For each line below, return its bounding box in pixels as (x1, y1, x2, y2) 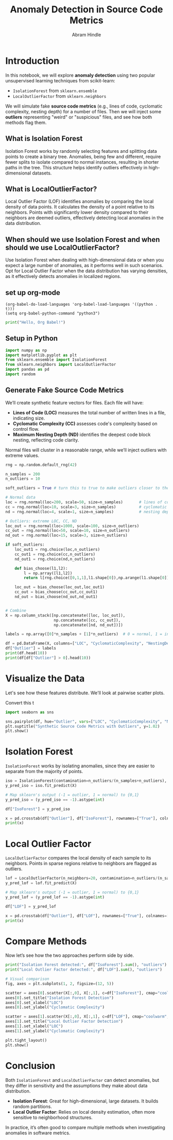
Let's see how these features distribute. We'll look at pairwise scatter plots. (5, 690, 165, 696)
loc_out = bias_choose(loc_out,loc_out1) (14, 585, 105, 590)
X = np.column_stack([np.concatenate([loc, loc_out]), (5, 612, 126, 618)
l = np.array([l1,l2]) (24, 570, 73, 576)
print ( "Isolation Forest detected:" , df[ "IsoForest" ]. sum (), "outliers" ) (5, 962, 167, 968)
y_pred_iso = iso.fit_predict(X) (5, 783, 77, 788)
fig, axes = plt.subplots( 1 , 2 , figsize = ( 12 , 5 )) (5, 981, 114, 986)
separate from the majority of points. (5, 768, 83, 775)
